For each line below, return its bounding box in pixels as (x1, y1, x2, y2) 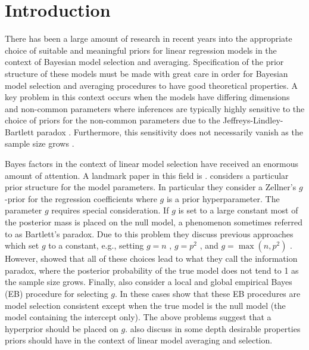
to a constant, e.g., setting (48, 239, 144, 252)
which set (5, 239, 39, 252)
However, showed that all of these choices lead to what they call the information (5, 252, 298, 265)
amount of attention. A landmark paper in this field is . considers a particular (5, 169, 289, 181)
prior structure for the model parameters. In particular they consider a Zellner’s (5, 181, 296, 193)
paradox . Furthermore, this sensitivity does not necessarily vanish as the (36, 125, 303, 138)
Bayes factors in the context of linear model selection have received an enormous (5, 157, 298, 170)
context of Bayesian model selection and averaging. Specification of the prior (5, 55, 284, 68)
